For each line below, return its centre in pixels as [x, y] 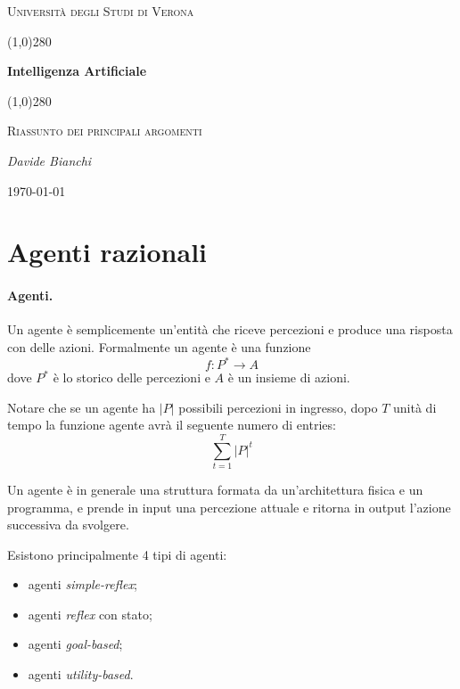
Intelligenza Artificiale [77, 71]
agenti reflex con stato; [90, 614]
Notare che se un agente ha [82, 407]
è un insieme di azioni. [289, 377]
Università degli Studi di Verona [101, 11]
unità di [415, 407]
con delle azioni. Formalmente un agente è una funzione [159, 346]
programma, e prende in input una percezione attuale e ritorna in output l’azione [229, 507]
